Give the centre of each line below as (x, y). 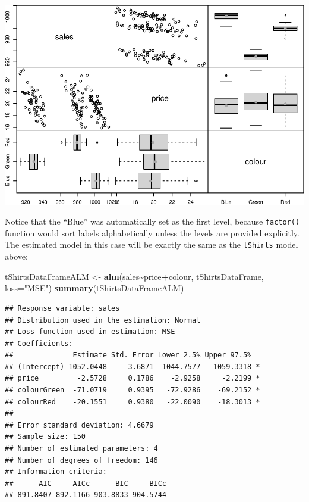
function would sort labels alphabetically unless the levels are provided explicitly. (152, 233)
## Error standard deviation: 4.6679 (79, 425)
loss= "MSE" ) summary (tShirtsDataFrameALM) (94, 288)
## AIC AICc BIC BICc (86, 483)
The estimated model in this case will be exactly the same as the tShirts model (152, 244)
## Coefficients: (39, 343)
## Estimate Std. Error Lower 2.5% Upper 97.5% (128, 355)
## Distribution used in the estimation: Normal (103, 320)
